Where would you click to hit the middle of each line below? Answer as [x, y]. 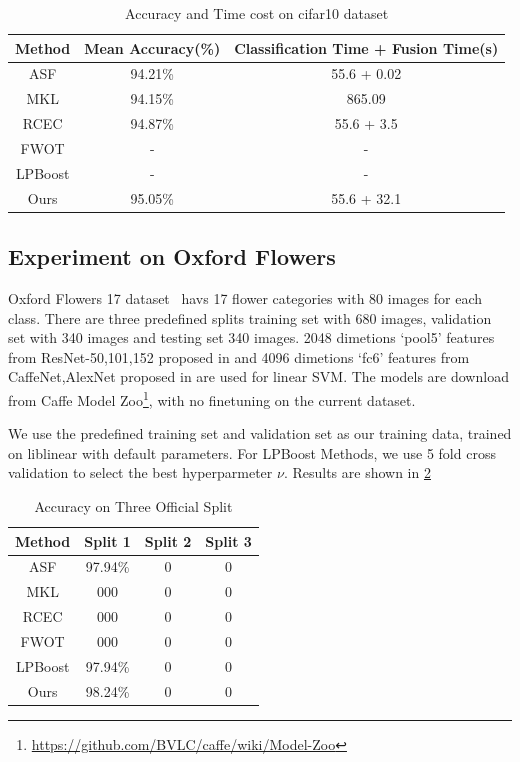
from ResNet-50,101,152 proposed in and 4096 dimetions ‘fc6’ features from [239, 356]
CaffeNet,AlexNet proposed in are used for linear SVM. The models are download [258, 376]
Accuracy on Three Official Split [133, 505]
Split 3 [228, 540]
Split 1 [107, 540]
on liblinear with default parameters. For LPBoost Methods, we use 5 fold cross [252, 452]
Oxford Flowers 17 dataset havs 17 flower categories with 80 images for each [245, 297]
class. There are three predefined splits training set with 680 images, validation [250, 317]
